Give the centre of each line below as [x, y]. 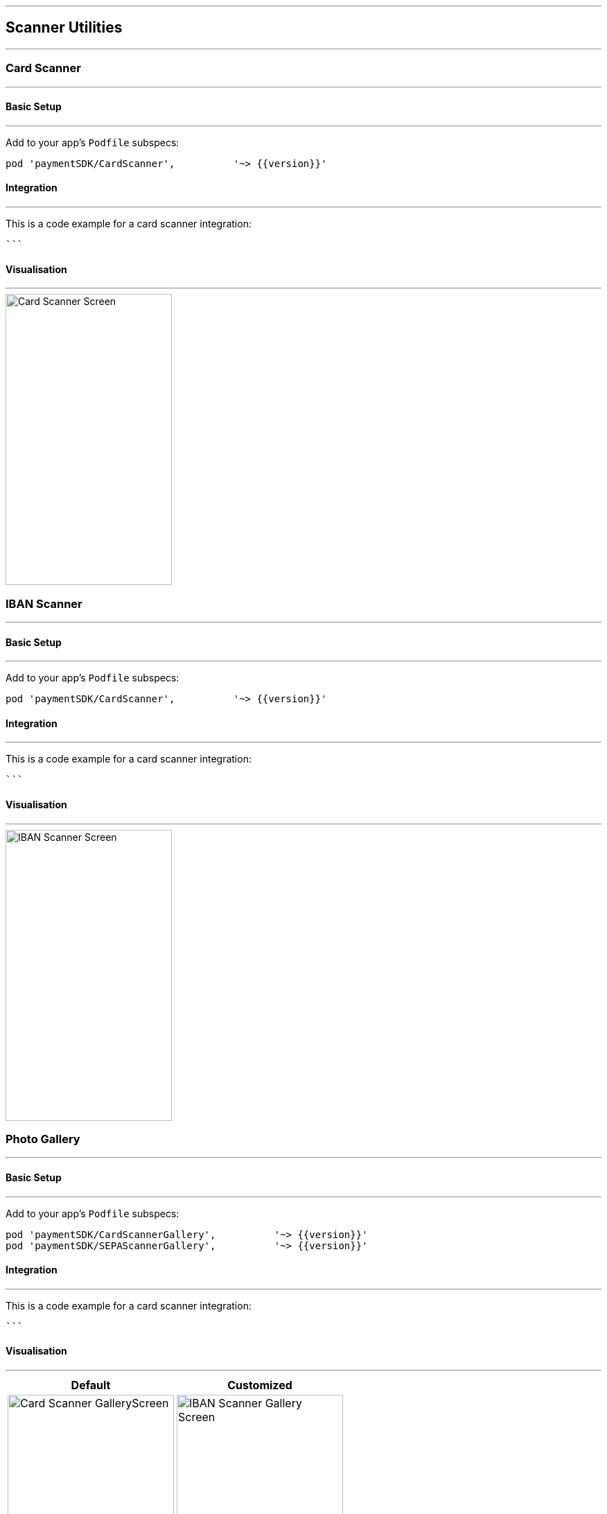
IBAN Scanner [44, 603]
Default [91, 1385]
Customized [260, 1385]
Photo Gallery [43, 1139]
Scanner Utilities [64, 28]
